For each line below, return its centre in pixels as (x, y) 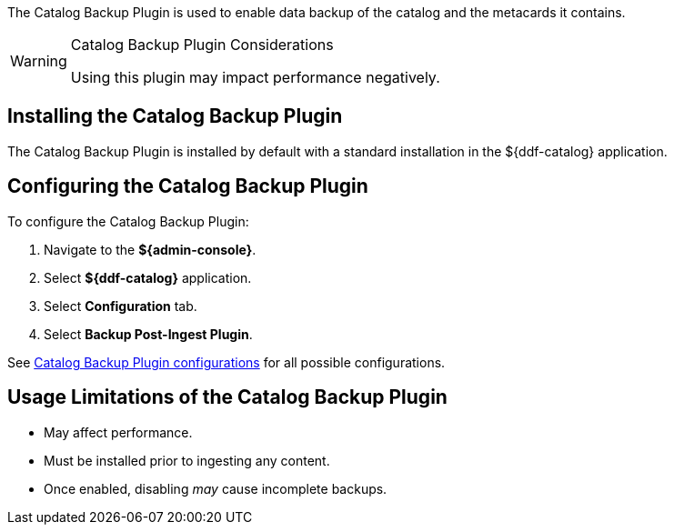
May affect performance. (118, 432)
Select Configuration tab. (121, 306)
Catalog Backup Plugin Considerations (202, 45)
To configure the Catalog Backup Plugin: (128, 221)
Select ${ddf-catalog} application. (148, 277)
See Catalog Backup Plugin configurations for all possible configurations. (226, 362)
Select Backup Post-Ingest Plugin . (148, 334)
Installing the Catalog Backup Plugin (175, 116)
